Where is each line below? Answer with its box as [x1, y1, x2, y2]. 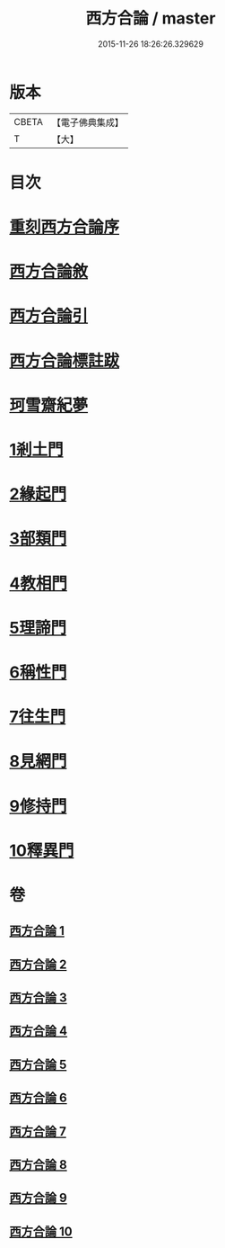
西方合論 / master [85, 8, 216, 29]
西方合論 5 [9, 1056, 67, 1072]
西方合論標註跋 [9, 350, 120, 371]
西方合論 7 [9, 1124, 67, 1139]
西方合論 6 [9, 1091, 67, 1106]
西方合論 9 [9, 1190, 67, 1206]
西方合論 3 [9, 991, 67, 1006]
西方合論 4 [9, 1023, 68, 1039]
